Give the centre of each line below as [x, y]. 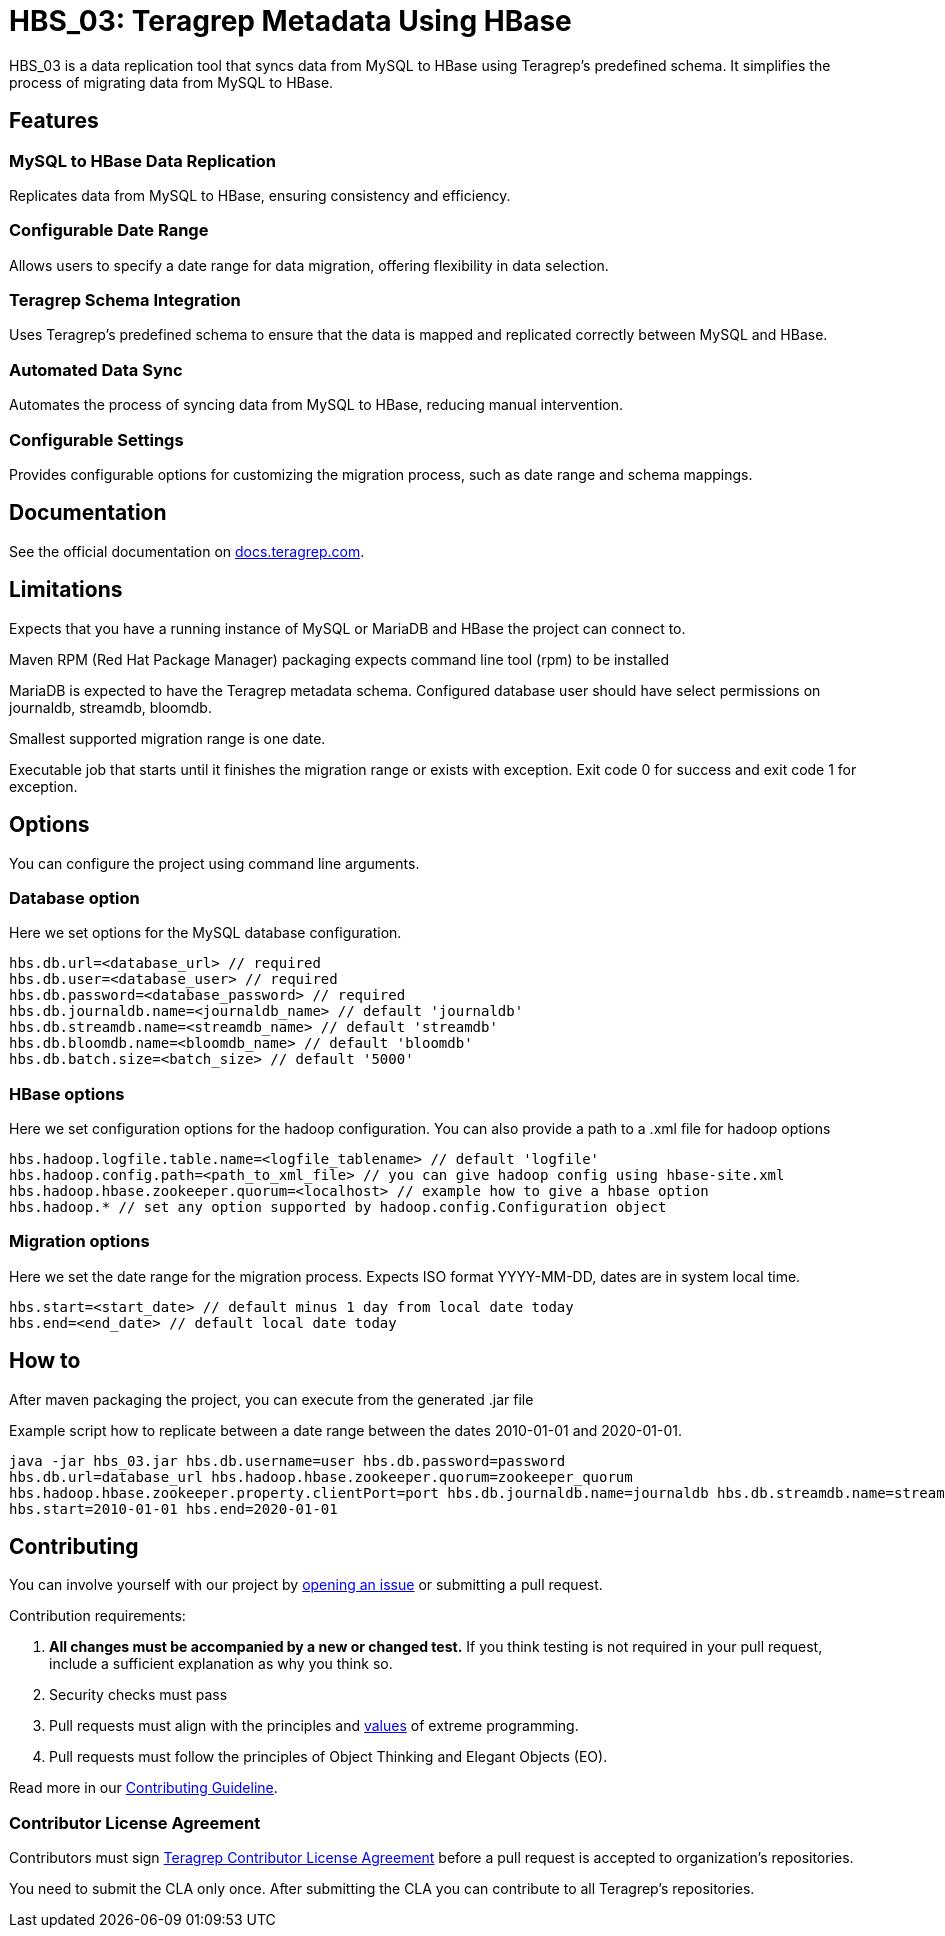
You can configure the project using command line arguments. [214, 863]
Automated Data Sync [96, 369]
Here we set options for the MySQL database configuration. [205, 933]
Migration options [79, 1241]
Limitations [66, 590]
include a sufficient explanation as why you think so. [221, 1664]
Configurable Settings [96, 439]
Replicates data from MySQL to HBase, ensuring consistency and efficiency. [260, 195]
